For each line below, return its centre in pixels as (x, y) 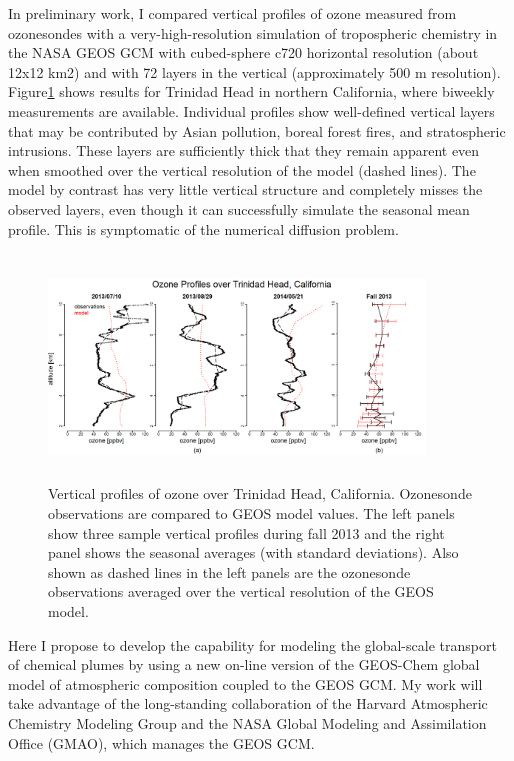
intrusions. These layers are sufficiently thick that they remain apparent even (244, 150)
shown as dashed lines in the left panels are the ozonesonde (229, 571)
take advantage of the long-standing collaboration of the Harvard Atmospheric (248, 703)
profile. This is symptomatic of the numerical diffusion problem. (203, 228)
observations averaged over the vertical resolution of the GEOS (241, 591)
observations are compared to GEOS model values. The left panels (251, 513)
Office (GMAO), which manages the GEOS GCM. (161, 742)
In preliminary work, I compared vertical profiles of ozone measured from (232, 13)
